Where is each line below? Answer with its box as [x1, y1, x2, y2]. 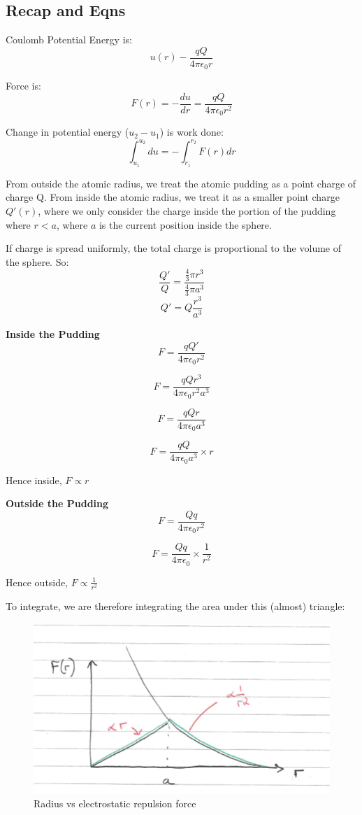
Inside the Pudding [6, 326, 100, 341]
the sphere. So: [6, 254, 69, 269]
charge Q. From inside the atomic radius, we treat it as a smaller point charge [6, 190, 340, 204]
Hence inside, [6, 472, 62, 487]
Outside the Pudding [6, 496, 109, 511]
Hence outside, [6, 574, 68, 589]
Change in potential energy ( [6, 125, 129, 139]
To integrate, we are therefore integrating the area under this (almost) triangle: [6, 599, 345, 614]
